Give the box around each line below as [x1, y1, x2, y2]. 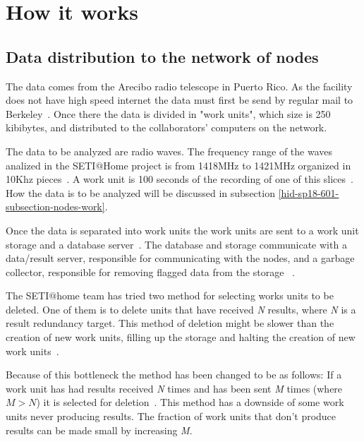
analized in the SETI [6, 157, 96, 172]
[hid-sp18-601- [278, 185, 339, 200]
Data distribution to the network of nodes [6, 45, 319, 67]
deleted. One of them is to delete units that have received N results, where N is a [6, 301, 356, 316]
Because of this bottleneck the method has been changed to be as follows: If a [6, 367, 342, 382]
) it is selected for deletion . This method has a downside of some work [36, 395, 344, 410]
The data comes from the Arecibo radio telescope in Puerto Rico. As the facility [6, 78, 353, 93]
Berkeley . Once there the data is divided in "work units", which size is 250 [6, 106, 331, 121]
